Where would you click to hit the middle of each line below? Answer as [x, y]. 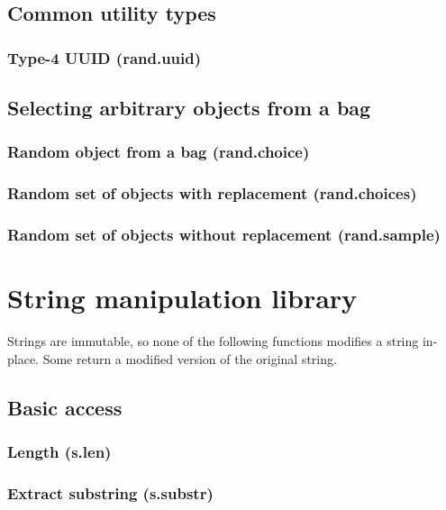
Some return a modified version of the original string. [190, 358]
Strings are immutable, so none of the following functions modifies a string [213, 341]
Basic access [65, 407]
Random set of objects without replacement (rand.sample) [224, 235]
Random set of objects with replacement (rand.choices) [212, 193]
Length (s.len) [59, 451]
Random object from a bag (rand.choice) [159, 152]
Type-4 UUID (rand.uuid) [105, 57]
